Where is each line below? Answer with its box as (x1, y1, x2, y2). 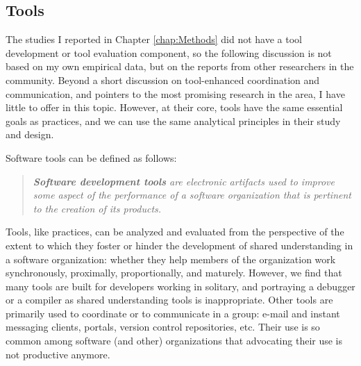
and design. (6, 127, 54, 142)
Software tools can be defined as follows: (6, 150, 177, 165)
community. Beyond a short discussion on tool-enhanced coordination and (6, 72, 320, 87)
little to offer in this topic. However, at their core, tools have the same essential (6, 100, 343, 115)
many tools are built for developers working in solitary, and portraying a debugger (6, 278, 355, 293)
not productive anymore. (6, 347, 110, 361)
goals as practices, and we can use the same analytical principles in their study (6, 113, 341, 128)
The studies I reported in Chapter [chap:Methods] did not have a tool (6, 32, 302, 47)
